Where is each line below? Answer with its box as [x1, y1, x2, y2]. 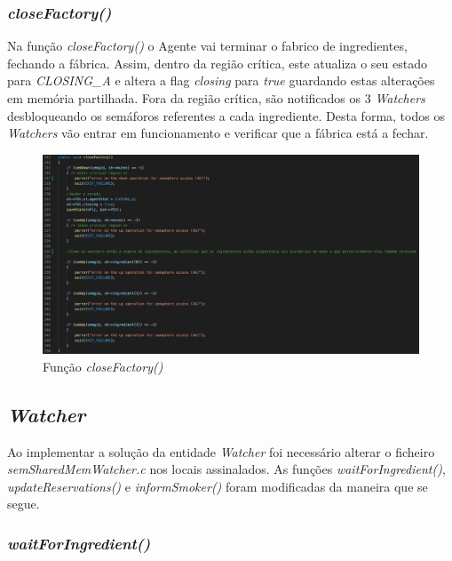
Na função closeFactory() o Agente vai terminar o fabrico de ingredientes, [7, 36, 408, 55]
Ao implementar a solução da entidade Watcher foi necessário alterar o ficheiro [7, 442, 435, 461]
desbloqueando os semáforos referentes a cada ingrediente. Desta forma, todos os [7, 106, 445, 124]
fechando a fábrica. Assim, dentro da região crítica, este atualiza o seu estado [7, 53, 428, 72]
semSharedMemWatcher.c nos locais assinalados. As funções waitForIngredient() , [7, 460, 446, 478]
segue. [7, 494, 40, 513]
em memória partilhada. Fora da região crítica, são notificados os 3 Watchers [7, 89, 425, 107]
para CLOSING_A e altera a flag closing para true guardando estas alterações [7, 71, 435, 90]
